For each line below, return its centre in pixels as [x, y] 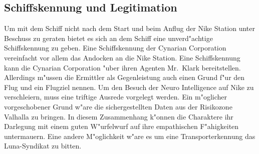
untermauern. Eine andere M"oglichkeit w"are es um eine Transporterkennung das [130, 136]
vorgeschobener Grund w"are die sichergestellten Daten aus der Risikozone [118, 106]
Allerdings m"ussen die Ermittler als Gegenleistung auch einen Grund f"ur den [124, 77]
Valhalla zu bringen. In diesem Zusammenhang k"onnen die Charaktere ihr [119, 116]
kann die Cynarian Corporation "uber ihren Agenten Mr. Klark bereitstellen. [122, 67]
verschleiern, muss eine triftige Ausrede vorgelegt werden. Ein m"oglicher [116, 97]
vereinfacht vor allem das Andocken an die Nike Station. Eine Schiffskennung [122, 57]
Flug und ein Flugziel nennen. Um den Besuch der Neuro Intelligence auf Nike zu [129, 87]
